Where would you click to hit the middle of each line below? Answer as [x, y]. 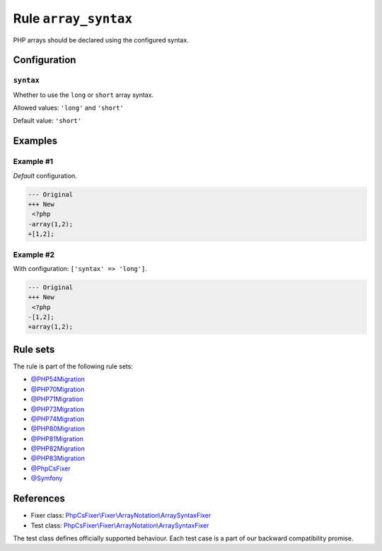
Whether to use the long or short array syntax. [83, 95]
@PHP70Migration [58, 389]
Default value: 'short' [47, 121]
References [39, 499]
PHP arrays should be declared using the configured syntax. [101, 40]
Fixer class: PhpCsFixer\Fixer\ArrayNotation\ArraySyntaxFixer [121, 516]
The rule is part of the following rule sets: [73, 366]
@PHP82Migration [58, 448]
